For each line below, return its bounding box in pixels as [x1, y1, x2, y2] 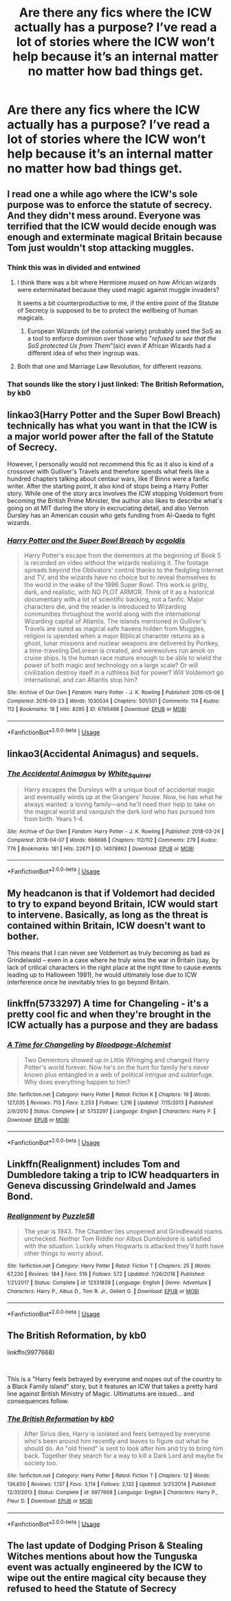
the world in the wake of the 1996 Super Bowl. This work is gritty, [23, 580, 209, 588]
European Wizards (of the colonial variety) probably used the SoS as [27, 327, 222, 335]
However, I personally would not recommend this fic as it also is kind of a [7, 459, 214, 468]
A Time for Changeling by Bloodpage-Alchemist [7, 1040, 171, 1050]
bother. [7, 930, 39, 942]
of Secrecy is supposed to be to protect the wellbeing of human [16, 306, 198, 314]
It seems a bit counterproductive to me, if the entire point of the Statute [16, 298, 219, 307]
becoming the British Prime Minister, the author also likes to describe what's [7, 496, 223, 504]
